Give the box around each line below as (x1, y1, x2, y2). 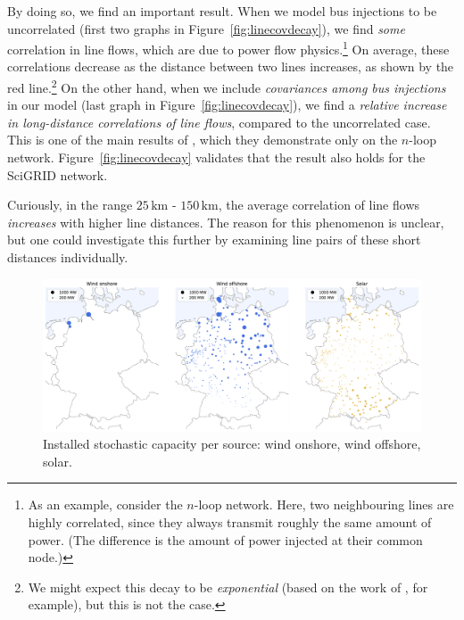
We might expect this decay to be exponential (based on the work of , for (28, 577, 428, 596)
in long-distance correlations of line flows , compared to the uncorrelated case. (7, 112, 431, 131)
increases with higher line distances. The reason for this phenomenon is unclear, (7, 212, 444, 231)
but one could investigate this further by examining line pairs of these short (7, 230, 421, 249)
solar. (43, 451, 72, 470)
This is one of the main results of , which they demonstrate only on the (7, 130, 398, 149)
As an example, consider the (28, 495, 183, 514)
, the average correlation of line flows (218, 195, 419, 214)
